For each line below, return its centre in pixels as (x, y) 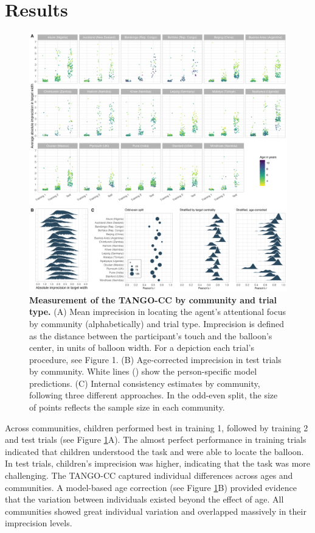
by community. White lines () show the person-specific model (143, 371)
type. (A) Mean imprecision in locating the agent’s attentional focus (157, 312)
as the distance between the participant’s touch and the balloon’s (151, 335)
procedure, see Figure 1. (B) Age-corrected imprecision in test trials (155, 359)
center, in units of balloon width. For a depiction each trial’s (142, 348)
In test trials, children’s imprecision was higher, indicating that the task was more (157, 463)
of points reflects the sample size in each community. (127, 407)
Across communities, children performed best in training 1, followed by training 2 (157, 427)
